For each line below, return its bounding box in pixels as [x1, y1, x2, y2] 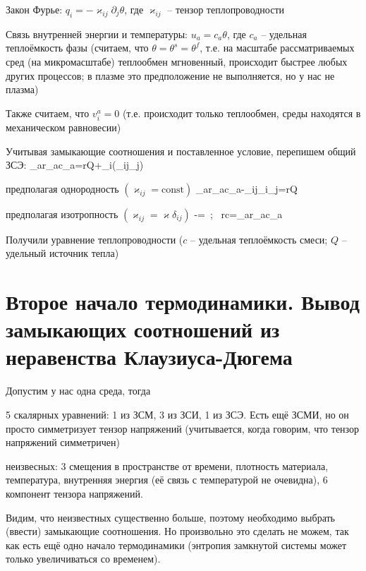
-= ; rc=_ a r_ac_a [194, 206, 283, 221]
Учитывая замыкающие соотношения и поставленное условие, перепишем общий [6, 143, 356, 158]
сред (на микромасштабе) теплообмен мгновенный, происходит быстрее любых [6, 54, 348, 68]
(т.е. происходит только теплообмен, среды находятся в [122, 105, 361, 120]
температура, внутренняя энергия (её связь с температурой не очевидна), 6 [6, 472, 328, 487]
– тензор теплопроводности [167, 2, 285, 16]
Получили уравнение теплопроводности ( [6, 232, 183, 246]
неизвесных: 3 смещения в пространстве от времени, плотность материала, [6, 458, 329, 473]
